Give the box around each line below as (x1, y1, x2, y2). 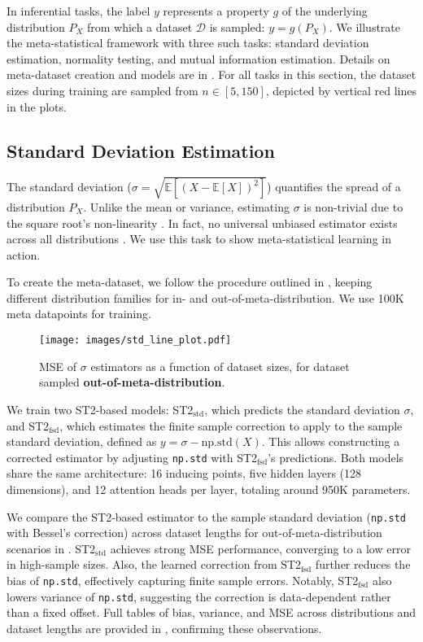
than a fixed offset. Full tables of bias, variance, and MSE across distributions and (7, 604, 416, 621)
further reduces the (315, 556, 411, 573)
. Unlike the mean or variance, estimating (83, 198, 290, 215)
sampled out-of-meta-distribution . (39, 373, 225, 391)
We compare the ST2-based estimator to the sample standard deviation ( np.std (7, 508, 406, 525)
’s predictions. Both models (268, 448, 404, 465)
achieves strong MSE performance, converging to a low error (110, 539, 411, 557)
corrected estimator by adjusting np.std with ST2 (7, 448, 258, 465)
